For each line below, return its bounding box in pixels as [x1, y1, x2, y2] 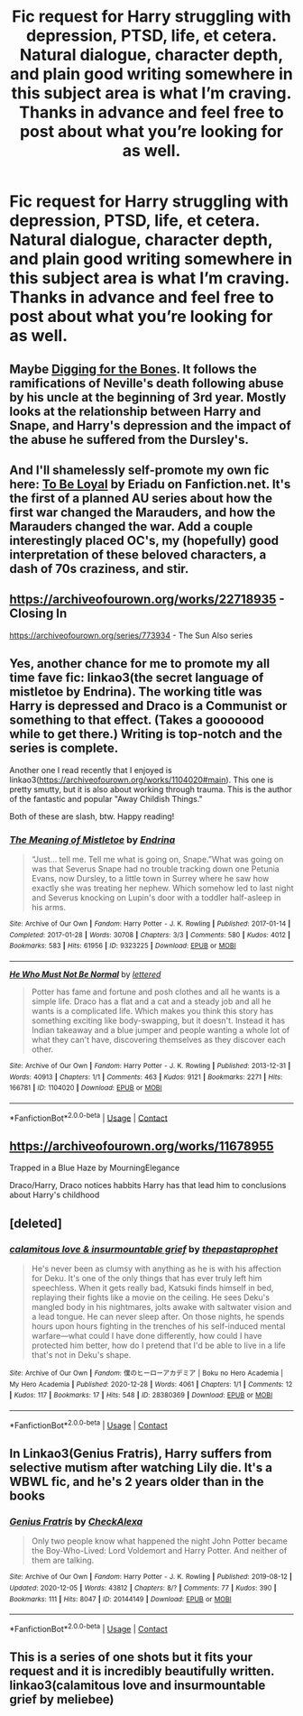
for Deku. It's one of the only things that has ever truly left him [31, 1272, 262, 1283]
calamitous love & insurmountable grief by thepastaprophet [9, 1242, 279, 1255]
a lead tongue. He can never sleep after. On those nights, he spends [31, 1311, 285, 1322]
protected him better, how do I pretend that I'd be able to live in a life [31, 1340, 286, 1351]
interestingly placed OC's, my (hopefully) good [9, 532, 280, 548]
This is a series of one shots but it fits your [9, 1649, 253, 1665]
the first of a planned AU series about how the [9, 490, 273, 506]
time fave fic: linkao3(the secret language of [9, 670, 264, 686]
